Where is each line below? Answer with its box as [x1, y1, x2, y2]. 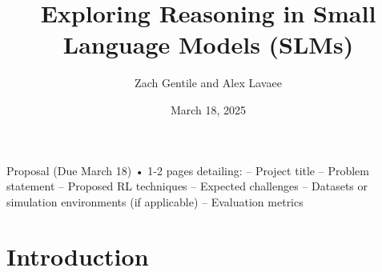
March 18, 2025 [170, 101, 247, 118]
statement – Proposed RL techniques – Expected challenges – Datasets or [6, 178, 368, 194]
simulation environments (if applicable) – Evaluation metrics [6, 193, 304, 210]
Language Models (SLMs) [62, 28, 354, 61]
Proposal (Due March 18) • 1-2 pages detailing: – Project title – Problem [6, 162, 369, 178]
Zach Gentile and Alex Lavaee [135, 74, 282, 91]
